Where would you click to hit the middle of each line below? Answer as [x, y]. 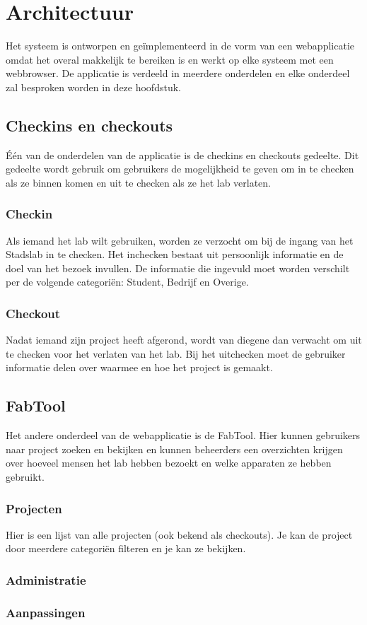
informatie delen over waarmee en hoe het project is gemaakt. [139, 367]
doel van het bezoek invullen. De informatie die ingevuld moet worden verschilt [178, 268]
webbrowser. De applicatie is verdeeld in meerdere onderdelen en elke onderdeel [178, 73]
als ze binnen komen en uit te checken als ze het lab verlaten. [139, 182]
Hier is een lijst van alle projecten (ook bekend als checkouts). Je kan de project [179, 534]
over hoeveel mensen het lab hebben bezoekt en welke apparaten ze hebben [169, 463]
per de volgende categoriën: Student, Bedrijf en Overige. [127, 282]
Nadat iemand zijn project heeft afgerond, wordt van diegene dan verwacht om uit [184, 340]
